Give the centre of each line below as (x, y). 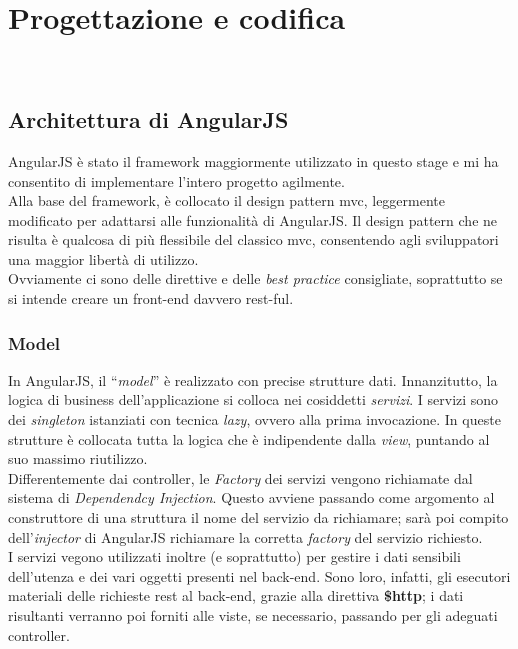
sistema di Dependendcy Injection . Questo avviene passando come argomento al (251, 497)
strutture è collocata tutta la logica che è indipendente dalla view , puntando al (249, 438)
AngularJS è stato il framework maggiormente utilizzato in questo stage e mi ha (253, 160)
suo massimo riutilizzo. (78, 458)
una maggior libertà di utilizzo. (103, 258)
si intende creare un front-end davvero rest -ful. (151, 298)
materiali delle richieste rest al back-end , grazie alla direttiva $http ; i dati (236, 595)
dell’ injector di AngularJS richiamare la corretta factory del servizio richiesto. (245, 536)
